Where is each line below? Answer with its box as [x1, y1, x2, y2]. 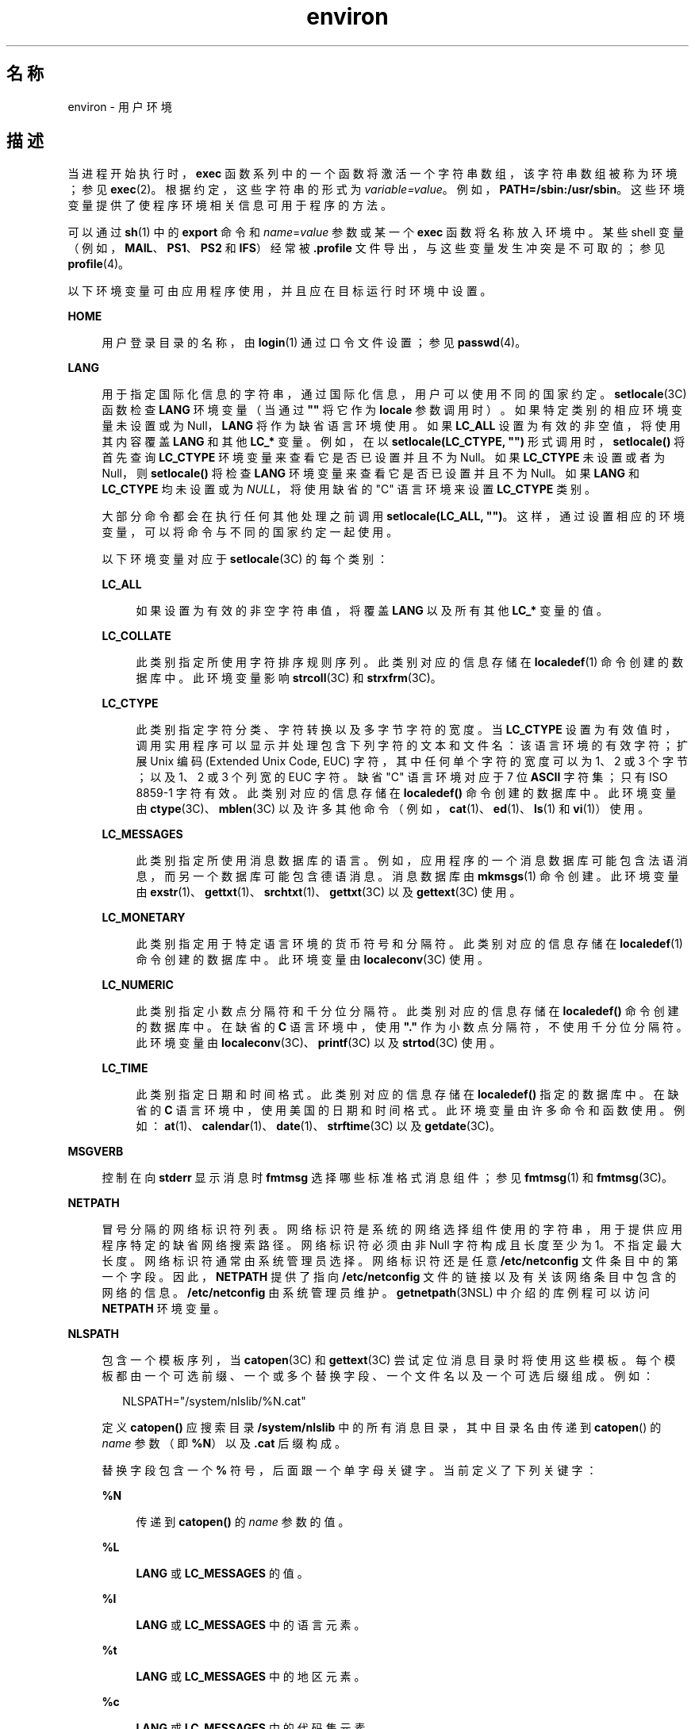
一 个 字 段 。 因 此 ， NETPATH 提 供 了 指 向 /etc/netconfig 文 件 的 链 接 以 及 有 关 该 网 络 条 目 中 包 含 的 [102, 1270, 677, 1284]
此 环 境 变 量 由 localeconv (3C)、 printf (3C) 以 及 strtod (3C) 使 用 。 [136, 1036, 501, 1050]
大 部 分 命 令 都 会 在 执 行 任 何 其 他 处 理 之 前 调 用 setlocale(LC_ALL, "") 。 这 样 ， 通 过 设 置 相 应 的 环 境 [102, 509, 685, 523]
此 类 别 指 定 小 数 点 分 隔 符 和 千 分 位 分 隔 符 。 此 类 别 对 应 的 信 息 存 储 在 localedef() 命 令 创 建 [136, 1004, 679, 1018]
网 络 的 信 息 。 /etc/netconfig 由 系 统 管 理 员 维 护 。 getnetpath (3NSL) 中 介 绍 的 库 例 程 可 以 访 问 [102, 1286, 650, 1300]
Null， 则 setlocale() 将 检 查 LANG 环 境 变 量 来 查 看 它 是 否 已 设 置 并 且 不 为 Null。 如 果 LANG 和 [102, 466, 639, 481]
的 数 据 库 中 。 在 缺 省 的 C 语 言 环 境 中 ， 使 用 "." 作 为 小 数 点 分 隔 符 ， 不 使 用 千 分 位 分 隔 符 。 [136, 1020, 688, 1034]
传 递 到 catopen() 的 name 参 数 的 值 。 [136, 1515, 350, 1529]
